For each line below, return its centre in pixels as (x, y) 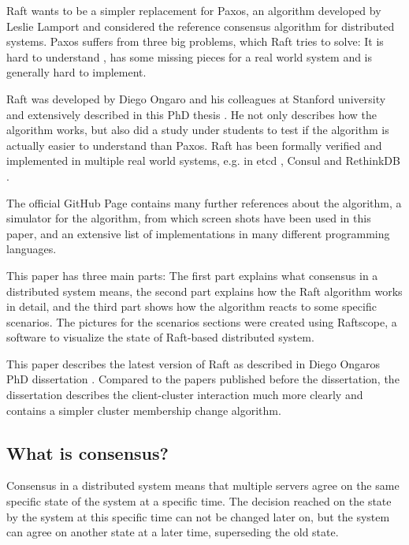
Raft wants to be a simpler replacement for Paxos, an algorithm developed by (194, 10)
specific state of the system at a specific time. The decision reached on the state (199, 501)
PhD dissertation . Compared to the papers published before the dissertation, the (203, 379)
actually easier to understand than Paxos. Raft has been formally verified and (194, 145)
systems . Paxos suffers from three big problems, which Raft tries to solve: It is (195, 41)
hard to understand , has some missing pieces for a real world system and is (190, 56)
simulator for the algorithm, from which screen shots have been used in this (189, 218)
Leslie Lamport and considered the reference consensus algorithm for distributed (201, 26)
